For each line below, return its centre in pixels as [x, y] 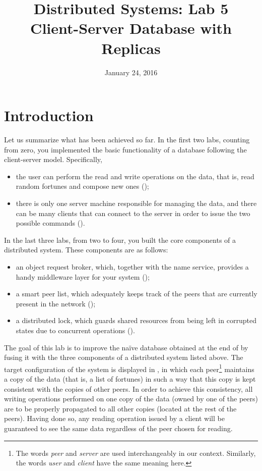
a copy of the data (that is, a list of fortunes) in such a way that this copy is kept [130, 378]
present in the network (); [56, 303]
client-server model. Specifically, [53, 159]
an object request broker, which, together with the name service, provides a [132, 266]
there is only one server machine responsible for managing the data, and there [136, 203]
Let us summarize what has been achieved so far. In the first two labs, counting [127, 140]
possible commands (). [50, 223]
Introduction [49, 115]
